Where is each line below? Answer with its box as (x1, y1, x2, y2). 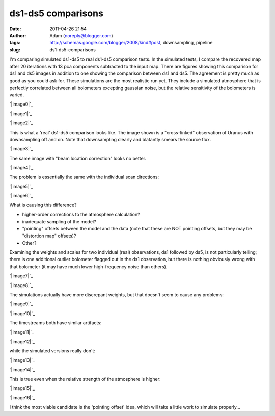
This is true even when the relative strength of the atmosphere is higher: (9, 376, 161, 382)
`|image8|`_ (9, 282, 33, 288)
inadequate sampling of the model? (22, 218, 96, 224)
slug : (9, 46, 20, 53)
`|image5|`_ (9, 183, 33, 189)
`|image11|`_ (9, 329, 34, 335)
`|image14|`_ (9, 367, 35, 373)
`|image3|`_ (9, 146, 33, 152)
